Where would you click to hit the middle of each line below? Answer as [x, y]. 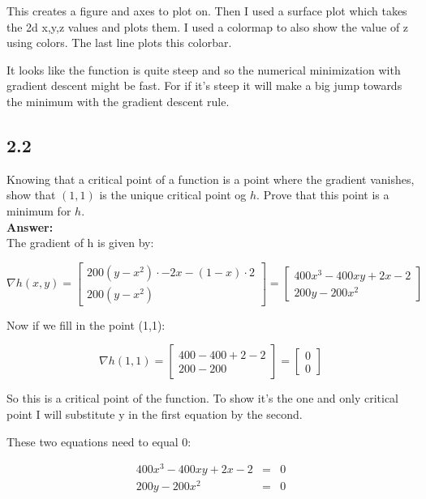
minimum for [39, 210]
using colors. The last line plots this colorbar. [119, 43]
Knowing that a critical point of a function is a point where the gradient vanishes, [211, 179]
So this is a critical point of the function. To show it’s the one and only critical [203, 398]
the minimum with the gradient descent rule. [118, 101]
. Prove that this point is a [323, 195]
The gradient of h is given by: [80, 243]
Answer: [30, 226]
